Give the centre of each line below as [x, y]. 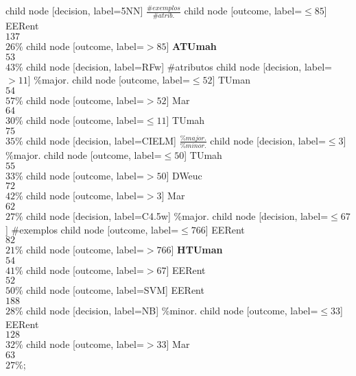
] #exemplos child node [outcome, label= [92, 229]
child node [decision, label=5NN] [74, 10]
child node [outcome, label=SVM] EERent [115, 290]
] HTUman [197, 250]
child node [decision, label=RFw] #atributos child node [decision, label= [179, 66]
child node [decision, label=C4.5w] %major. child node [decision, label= [177, 215]
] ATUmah [191, 46]
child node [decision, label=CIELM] [101, 140]
